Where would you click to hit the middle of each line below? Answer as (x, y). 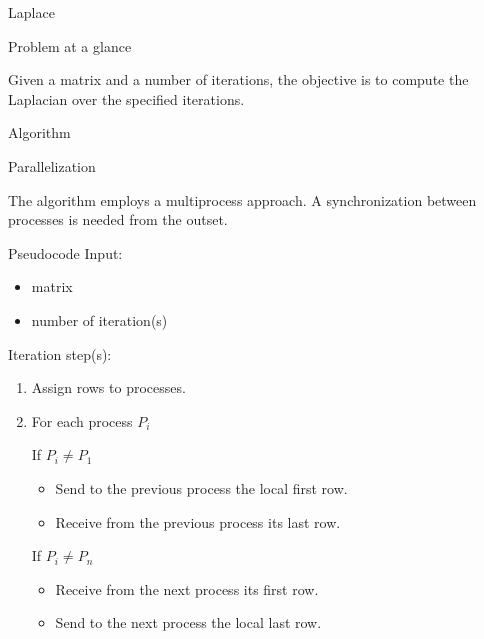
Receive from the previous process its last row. (198, 521)
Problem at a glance (70, 45)
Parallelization (52, 165)
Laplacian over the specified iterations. (126, 98)
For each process (82, 420)
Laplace (31, 12)
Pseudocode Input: (65, 252)
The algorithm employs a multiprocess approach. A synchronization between (242, 199)
